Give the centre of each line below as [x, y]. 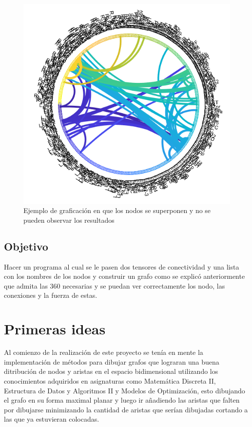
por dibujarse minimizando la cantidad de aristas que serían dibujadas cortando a [126, 409]
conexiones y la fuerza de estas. [51, 295]
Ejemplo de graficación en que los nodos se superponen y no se [117, 210]
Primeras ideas [55, 329]
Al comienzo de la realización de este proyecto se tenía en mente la [104, 352]
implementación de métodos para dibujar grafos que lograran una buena [112, 361]
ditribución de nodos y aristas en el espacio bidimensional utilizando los [111, 371]
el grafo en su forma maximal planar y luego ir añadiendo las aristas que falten [122, 400]
